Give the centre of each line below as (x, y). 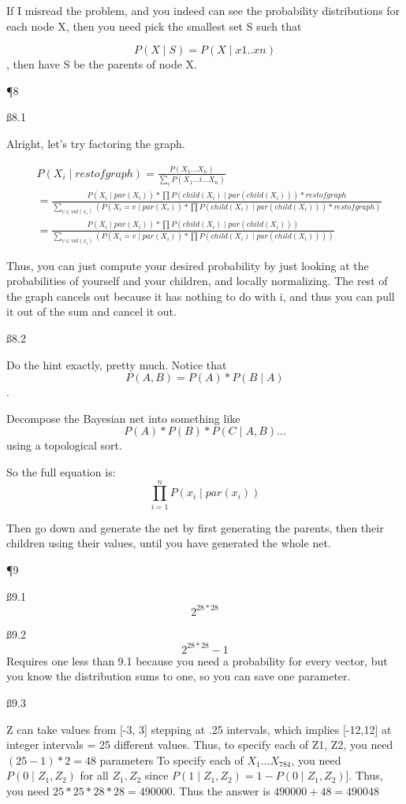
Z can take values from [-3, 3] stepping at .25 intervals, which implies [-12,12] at (199, 729)
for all (94, 775)
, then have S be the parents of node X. (102, 64)
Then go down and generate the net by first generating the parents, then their (195, 527)
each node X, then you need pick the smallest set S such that (154, 26)
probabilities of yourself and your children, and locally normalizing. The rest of (197, 281)
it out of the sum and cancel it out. (91, 311)
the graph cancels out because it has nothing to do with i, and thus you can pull (201, 296)
